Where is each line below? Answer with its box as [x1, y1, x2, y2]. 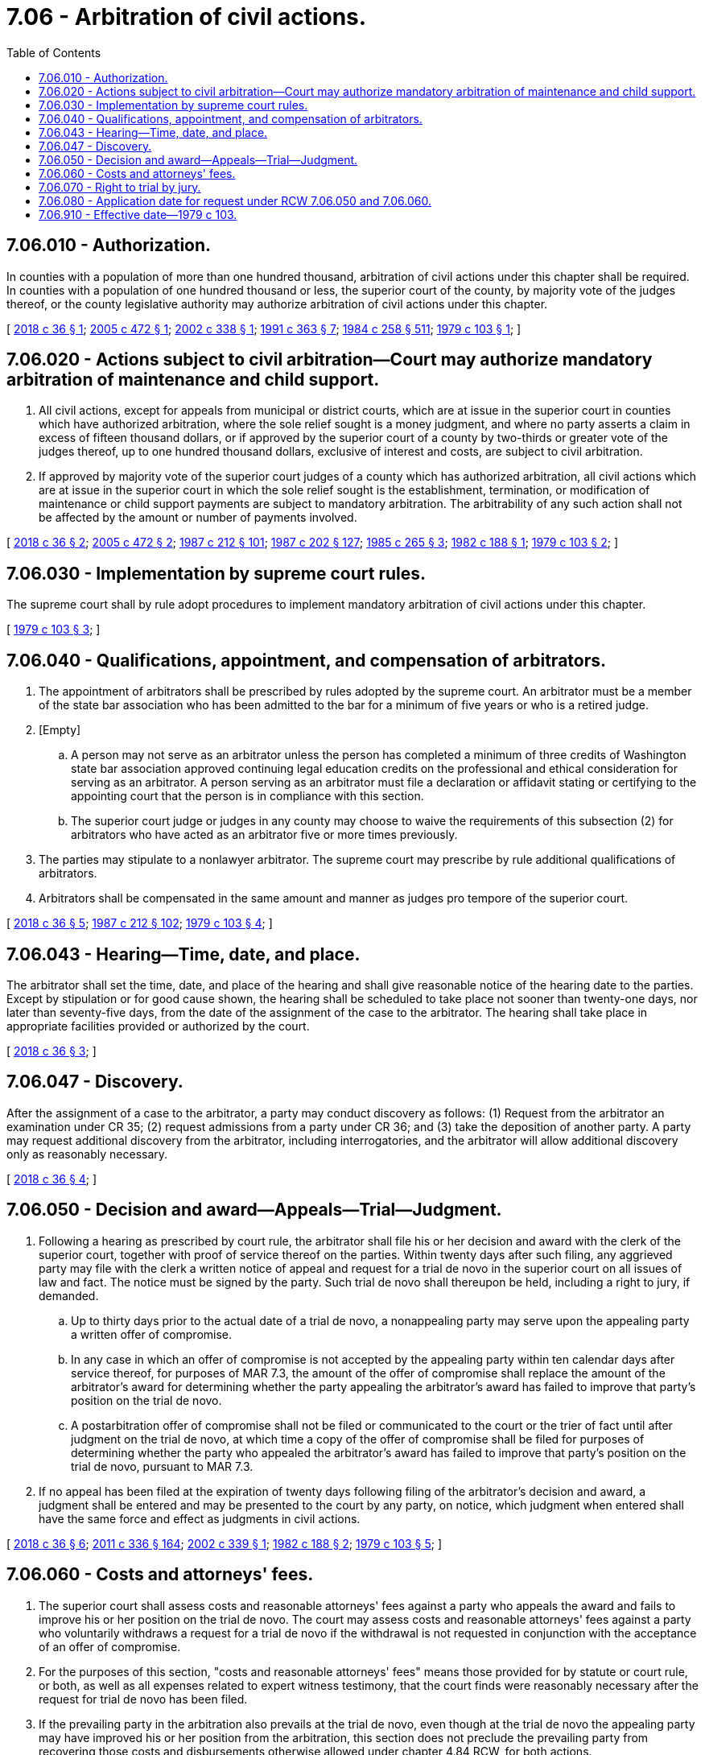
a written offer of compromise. [71, 1327, 233, 1341]
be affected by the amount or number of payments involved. [39, 510, 357, 525]
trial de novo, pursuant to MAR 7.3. [71, 1459, 254, 1473]
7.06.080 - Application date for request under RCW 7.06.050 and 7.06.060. [39, 193, 432, 208]
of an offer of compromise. [39, 1639, 181, 1654]
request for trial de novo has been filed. [39, 1691, 248, 1706]
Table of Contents [6, 45, 101, 60]
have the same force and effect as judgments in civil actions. [39, 1511, 361, 1526]
